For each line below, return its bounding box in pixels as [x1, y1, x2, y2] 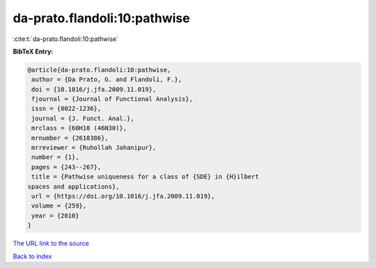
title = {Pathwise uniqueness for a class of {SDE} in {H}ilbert [31, 173, 259, 181]
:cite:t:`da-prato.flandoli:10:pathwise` [13, 35, 119, 43]
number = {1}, [31, 153, 79, 161]
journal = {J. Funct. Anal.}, [31, 115, 135, 122]
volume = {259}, [31, 202, 87, 210]
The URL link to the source [13, 240, 90, 248]
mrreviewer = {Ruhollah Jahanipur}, [31, 144, 157, 152]
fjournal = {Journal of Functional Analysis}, [31, 95, 193, 103]
